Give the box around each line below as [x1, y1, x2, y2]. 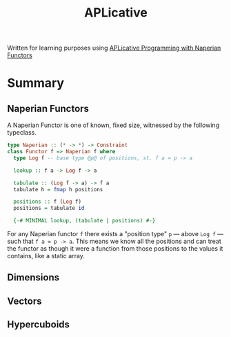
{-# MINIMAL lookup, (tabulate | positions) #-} [13, 218, 156, 224]
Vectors [7, 295, 42, 307]
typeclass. [7, 128, 37, 137]
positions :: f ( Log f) [13, 198, 81, 205]
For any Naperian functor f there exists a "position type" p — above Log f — [7, 230, 224, 238]
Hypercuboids [7, 319, 70, 331]
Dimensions [7, 271, 60, 284]
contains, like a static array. [7, 252, 85, 260]
